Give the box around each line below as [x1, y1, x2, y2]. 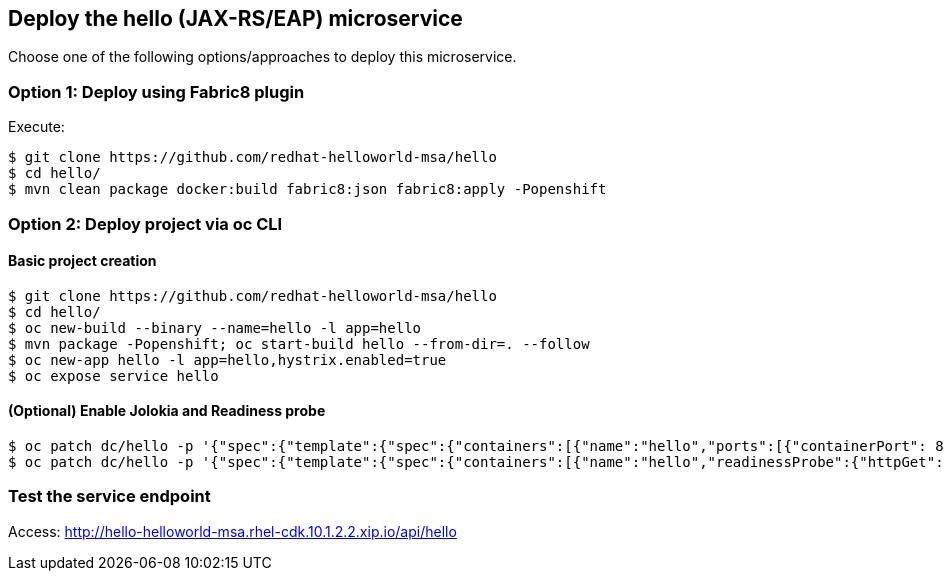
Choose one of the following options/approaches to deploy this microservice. [8, 48, 517, 66]
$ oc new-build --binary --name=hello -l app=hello [8, 319, 422, 336]
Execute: [8, 118, 65, 136]
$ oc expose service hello [8, 367, 219, 384]
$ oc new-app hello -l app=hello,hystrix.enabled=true [8, 351, 447, 368]
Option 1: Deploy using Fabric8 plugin [8, 81, 305, 102]
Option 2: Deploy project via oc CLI [8, 213, 283, 234]
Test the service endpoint [8, 486, 211, 507]
